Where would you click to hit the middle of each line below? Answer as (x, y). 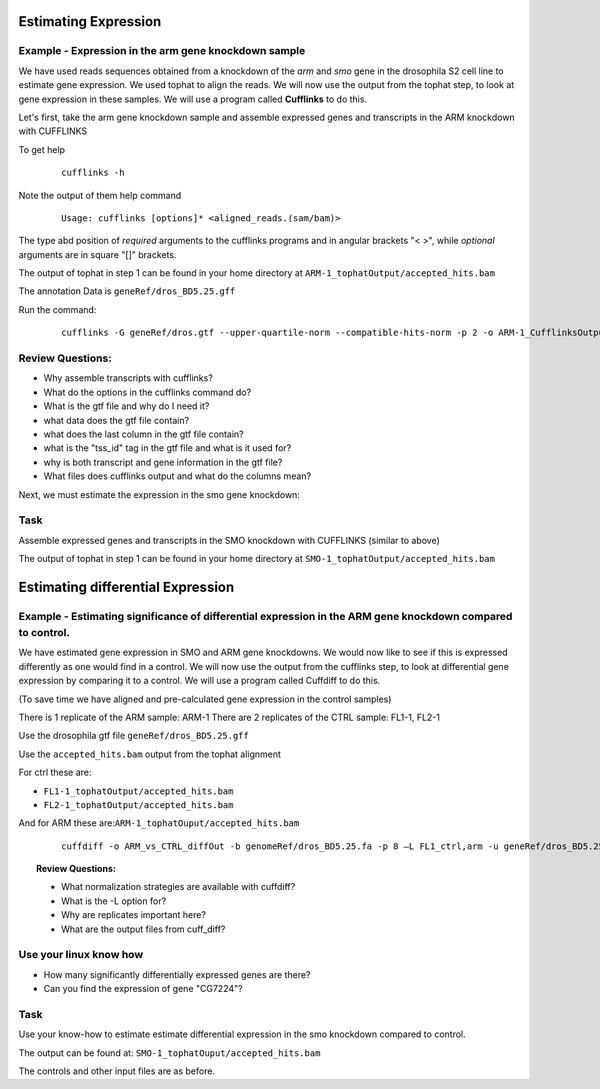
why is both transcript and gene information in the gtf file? (163, 462)
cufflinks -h (93, 173)
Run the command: (57, 309)
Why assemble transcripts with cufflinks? (128, 378)
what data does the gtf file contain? (116, 420)
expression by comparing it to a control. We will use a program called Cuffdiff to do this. (199, 681)
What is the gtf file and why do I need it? (126, 406)
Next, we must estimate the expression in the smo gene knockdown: (159, 494)
